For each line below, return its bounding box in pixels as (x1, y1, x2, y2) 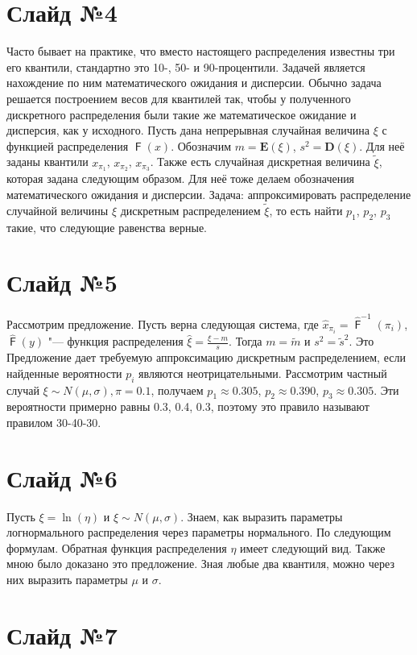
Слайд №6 (6, 461, 118, 494)
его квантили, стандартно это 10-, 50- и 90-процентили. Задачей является (6, 58, 365, 75)
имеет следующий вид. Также (240, 539, 386, 556)
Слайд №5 (6, 266, 118, 299)
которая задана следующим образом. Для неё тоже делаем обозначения (6, 170, 355, 187)
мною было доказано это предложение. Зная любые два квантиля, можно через (6, 555, 394, 572)
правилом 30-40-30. (6, 413, 101, 430)
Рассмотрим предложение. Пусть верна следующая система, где (6, 316, 319, 332)
